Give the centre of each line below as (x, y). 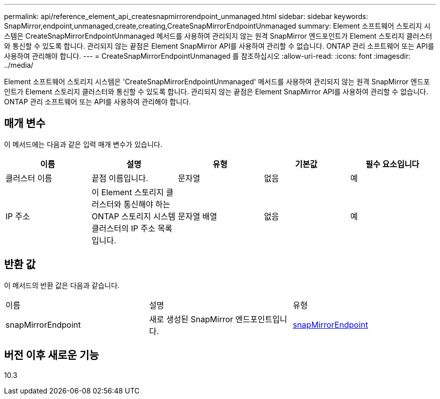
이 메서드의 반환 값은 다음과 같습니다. (62, 285)
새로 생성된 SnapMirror (191, 319)
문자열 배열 (198, 216)
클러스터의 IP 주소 (124, 228)
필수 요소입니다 (392, 164)
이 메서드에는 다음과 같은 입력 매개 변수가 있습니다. (83, 144)
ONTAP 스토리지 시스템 (134, 216)
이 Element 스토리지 (128, 192)
